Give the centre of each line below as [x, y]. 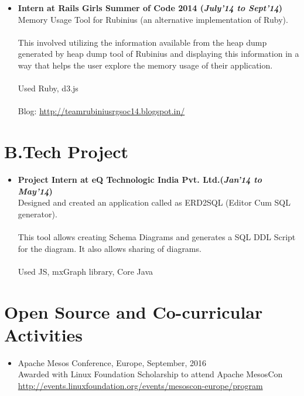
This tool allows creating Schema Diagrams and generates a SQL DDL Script [157, 237]
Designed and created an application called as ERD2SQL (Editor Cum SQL [154, 202]
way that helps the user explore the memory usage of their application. [145, 65]
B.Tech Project [66, 151]
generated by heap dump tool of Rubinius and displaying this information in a [158, 54]
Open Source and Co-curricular [134, 311]
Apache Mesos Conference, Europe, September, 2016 [112, 362]
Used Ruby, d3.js [48, 88]
